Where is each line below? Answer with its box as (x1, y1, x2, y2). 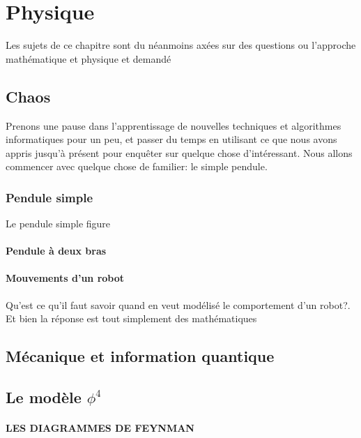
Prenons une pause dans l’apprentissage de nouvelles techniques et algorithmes (6, 118, 341, 133)
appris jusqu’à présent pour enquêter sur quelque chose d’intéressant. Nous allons (6, 145, 353, 160)
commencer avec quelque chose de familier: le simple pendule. (6, 159, 268, 174)
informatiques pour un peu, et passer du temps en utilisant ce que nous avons (6, 132, 337, 146)
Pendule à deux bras (6, 243, 107, 258)
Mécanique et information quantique (6, 345, 275, 367)
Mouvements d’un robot (6, 271, 125, 285)
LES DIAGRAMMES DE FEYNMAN (6, 421, 194, 435)
